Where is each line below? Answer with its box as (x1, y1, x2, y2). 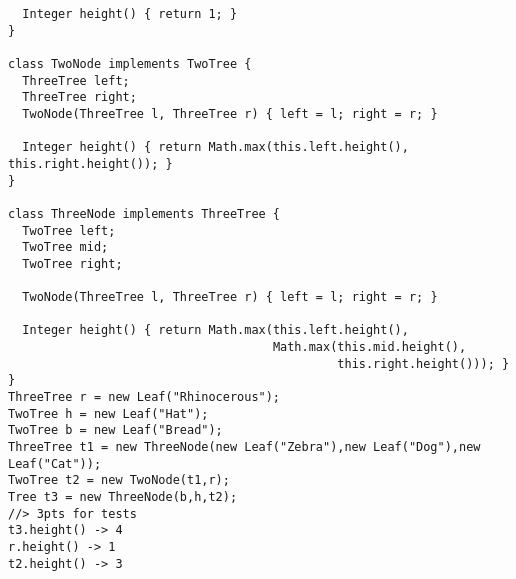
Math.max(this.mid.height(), (272, 340, 467, 355)
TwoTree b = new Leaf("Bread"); (8, 423, 223, 438)
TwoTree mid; (22, 240, 109, 255)
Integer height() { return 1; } (22, 7, 238, 21)
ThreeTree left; (22, 73, 130, 88)
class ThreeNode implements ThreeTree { (8, 206, 281, 221)
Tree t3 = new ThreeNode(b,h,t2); (8, 490, 238, 505)
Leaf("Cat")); (8, 456, 102, 471)
